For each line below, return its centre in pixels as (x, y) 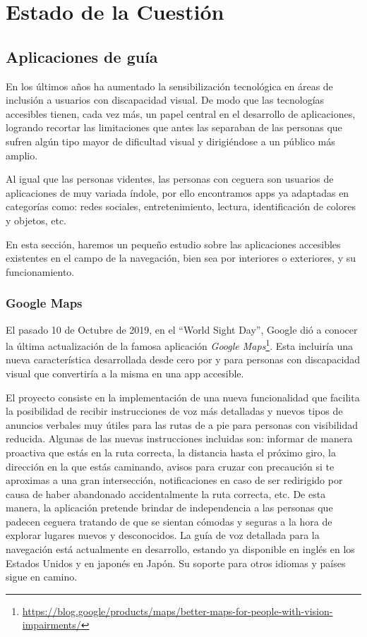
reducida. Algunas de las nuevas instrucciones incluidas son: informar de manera (179, 438)
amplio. (22, 155)
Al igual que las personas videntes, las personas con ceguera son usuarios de (170, 179)
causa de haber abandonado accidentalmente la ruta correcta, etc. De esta (166, 493)
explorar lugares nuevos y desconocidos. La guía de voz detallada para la (163, 535)
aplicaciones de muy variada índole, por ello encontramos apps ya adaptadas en (178, 192)
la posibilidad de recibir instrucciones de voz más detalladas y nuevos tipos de (174, 411)
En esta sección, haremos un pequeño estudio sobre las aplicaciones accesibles (173, 244)
